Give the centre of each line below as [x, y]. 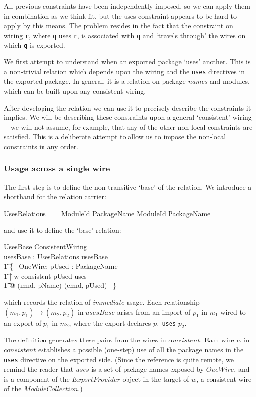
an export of [23, 322]
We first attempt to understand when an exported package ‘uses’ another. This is [127, 62]
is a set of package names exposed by [148, 369]
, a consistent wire [224, 378]
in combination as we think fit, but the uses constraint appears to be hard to [121, 16]
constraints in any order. [41, 146]
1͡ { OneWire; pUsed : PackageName [61, 266]
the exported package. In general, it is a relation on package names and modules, [127, 81]
